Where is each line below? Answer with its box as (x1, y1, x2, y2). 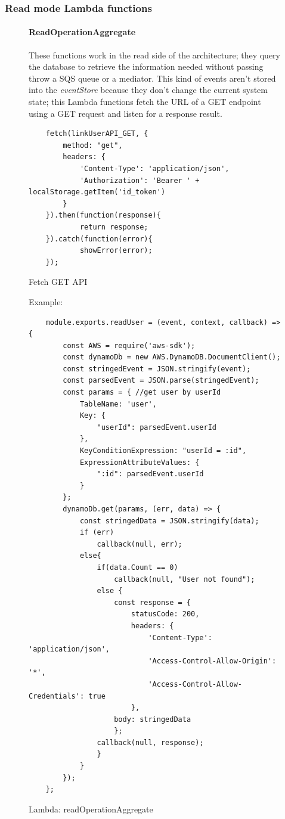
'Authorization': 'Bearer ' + (79, 176, 200, 185)
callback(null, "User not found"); (114, 575, 255, 584)
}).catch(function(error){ (45, 234, 153, 243)
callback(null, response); (97, 738, 204, 747)
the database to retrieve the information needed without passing (29, 60, 264, 73)
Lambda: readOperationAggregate (29, 802, 153, 815)
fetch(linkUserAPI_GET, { (45, 129, 148, 138)
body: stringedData (114, 715, 191, 724)
